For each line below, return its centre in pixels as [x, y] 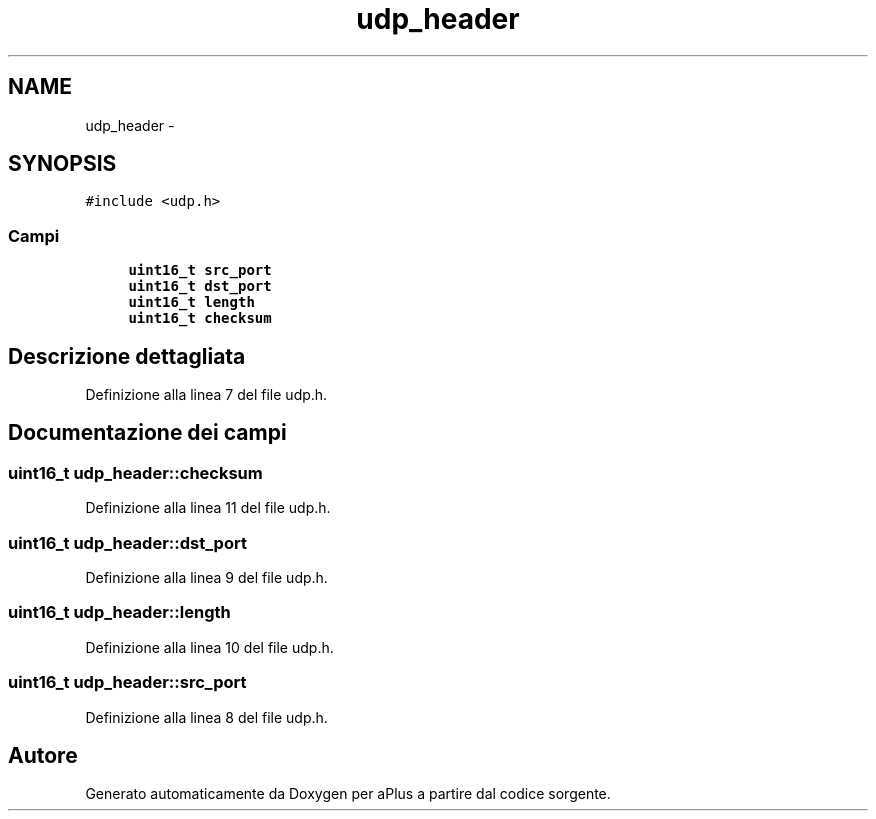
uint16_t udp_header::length [119, 612]
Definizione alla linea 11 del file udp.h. [208, 508]
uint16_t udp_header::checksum [135, 472]
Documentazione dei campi [147, 433]
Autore [43, 755]
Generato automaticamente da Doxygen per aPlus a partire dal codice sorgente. [348, 794]
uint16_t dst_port [200, 286]
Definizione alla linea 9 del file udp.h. [206, 577]
